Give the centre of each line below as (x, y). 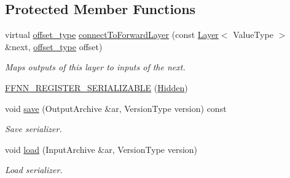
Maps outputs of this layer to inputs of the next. (95, 67)
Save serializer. (33, 129)
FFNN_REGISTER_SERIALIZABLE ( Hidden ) (96, 87)
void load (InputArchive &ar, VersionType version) (101, 149)
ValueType (253, 35)
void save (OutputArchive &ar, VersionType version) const (116, 108)
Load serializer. (34, 170)
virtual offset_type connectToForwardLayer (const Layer (112, 35)
